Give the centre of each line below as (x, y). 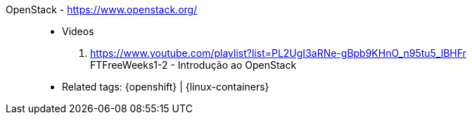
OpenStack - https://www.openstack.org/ (102, 9)
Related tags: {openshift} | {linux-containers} (166, 87)
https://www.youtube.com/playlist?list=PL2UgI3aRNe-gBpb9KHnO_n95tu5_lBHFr (278, 53)
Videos (78, 31)
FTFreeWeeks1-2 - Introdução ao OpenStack (193, 65)
